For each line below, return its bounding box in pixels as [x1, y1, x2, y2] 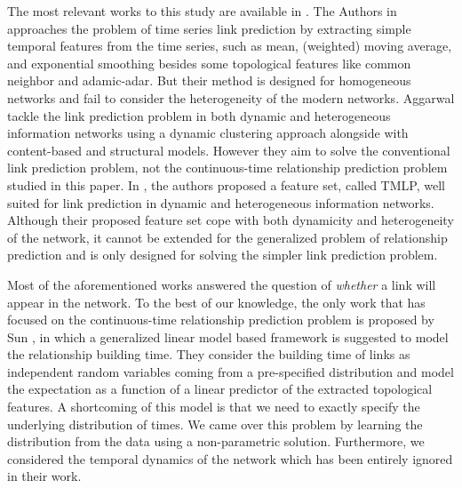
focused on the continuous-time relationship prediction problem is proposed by [7, 310, 434, 329]
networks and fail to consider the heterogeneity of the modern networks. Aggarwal [7, 88, 455, 107]
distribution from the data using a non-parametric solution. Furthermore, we [7, 432, 425, 451]
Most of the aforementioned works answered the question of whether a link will [7, 275, 436, 293]
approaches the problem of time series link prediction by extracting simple [7, 19, 411, 37]
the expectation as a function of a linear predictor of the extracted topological [7, 380, 433, 398]
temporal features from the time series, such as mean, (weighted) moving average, [7, 36, 452, 55]
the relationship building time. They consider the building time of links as [7, 345, 410, 364]
